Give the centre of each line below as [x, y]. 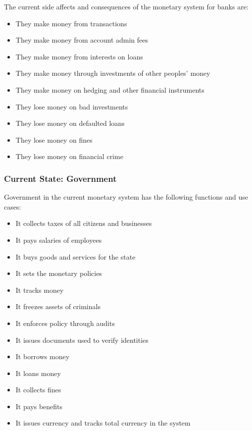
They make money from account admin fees [82, 40]
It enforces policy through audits [65, 323]
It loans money [38, 373]
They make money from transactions [71, 23]
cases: [13, 206]
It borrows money [43, 356]
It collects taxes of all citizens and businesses [84, 223]
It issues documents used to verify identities [82, 340]
